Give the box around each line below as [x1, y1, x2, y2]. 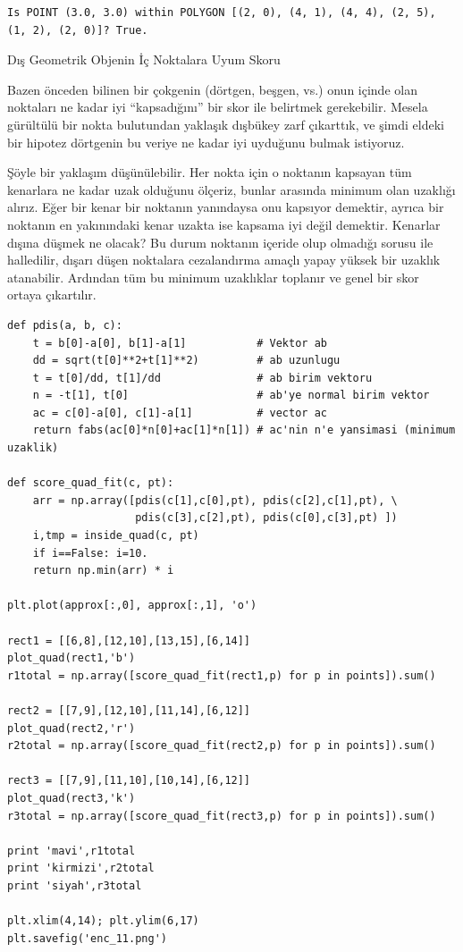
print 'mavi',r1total [7, 844, 136, 857]
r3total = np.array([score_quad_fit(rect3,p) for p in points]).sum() [7, 809, 436, 822]
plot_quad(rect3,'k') [7, 791, 136, 805]
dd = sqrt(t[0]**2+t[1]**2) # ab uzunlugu [32, 354, 341, 367]
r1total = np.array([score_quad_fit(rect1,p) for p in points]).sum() [7, 669, 436, 682]
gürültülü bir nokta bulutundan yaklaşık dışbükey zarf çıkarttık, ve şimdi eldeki [7, 114, 444, 133]
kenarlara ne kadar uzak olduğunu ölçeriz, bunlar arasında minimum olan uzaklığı [7, 180, 456, 198]
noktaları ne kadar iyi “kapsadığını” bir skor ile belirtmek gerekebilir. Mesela [7, 97, 428, 116]
